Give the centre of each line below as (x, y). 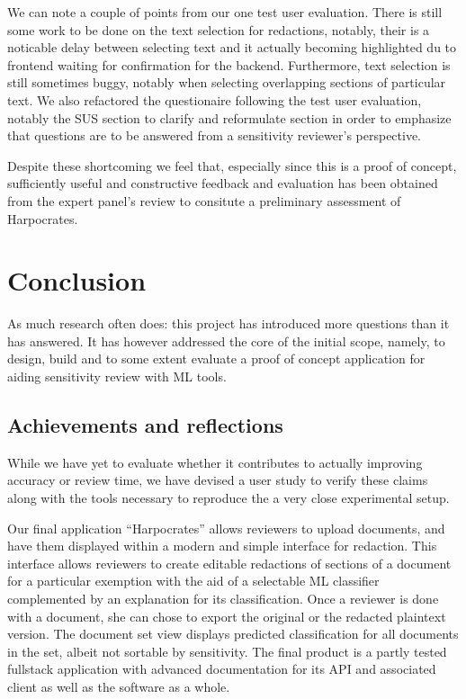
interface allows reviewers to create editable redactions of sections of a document (229, 563)
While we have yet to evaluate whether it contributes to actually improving (215, 462)
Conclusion (77, 280)
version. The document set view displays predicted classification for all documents (233, 634)
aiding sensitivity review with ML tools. (117, 376)
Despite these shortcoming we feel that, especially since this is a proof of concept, (232, 165)
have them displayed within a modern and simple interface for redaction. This (222, 546)
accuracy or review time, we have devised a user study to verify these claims (218, 480)
